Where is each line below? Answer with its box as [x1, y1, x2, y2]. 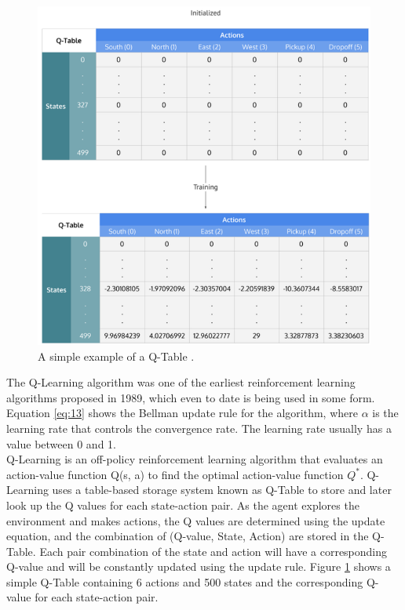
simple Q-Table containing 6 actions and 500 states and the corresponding [6, 573, 363, 590]
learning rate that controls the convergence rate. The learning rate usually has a [6, 419, 392, 436]
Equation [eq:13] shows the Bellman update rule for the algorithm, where [6, 405, 358, 421]
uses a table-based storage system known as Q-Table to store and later [52, 481, 392, 498]
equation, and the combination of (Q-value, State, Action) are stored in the [6, 528, 369, 544]
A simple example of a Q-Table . [38, 347, 195, 364]
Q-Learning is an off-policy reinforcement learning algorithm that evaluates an [6, 451, 383, 467]
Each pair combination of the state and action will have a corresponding [39, 543, 388, 559]
